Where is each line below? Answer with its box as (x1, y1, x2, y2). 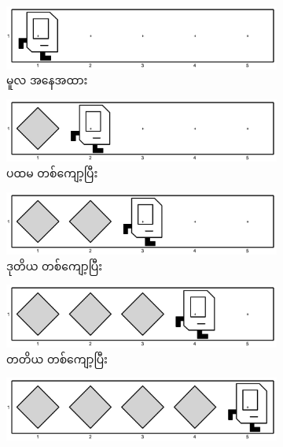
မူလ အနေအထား (6, 72, 88, 88)
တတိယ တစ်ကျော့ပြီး (6, 350, 108, 367)
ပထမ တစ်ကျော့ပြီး (6, 165, 98, 181)
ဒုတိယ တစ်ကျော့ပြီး (6, 257, 103, 274)
